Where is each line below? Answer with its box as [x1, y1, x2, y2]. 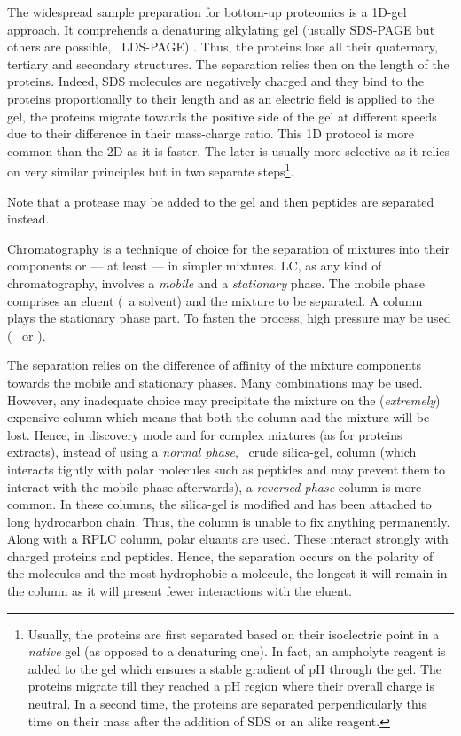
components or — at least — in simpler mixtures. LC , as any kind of [7, 256, 382, 275]
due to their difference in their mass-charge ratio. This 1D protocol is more [7, 124, 414, 143]
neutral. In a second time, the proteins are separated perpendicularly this [27, 694, 427, 713]
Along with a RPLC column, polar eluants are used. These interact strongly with [7, 529, 449, 548]
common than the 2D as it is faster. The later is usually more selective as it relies [7, 141, 450, 160]
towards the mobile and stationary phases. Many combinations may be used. [7, 372, 423, 391]
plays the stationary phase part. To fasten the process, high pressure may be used [7, 309, 451, 327]
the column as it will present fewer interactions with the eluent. [7, 582, 352, 600]
